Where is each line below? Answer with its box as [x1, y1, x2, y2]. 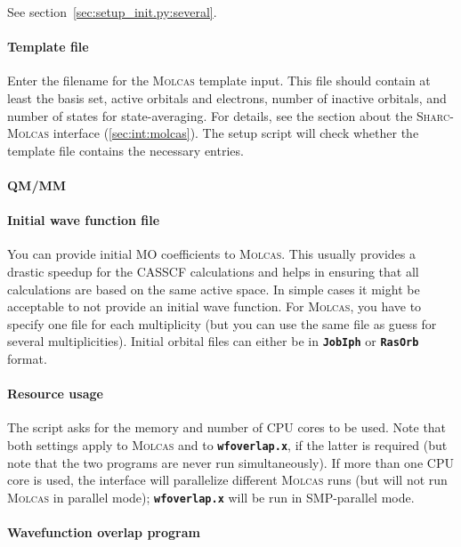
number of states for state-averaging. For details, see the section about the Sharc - [7, 106, 454, 125]
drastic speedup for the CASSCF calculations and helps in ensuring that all [7, 261, 419, 280]
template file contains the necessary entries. [7, 141, 244, 159]
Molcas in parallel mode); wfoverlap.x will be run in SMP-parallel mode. [7, 487, 415, 506]
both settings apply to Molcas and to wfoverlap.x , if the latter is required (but [7, 435, 448, 454]
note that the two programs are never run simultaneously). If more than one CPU [7, 453, 454, 471]
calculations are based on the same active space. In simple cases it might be [7, 279, 420, 298]
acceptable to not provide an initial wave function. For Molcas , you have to [7, 297, 422, 316]
